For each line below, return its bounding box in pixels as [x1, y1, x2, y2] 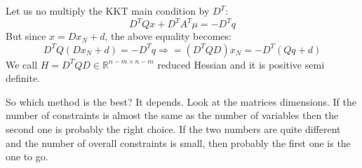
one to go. [6, 149, 48, 164]
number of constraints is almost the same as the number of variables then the [6, 108, 339, 122]
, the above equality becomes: [105, 29, 232, 43]
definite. [6, 71, 41, 85]
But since [6, 29, 46, 43]
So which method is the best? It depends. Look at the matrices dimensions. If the [6, 94, 356, 108]
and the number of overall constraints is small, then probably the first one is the [6, 135, 351, 150]
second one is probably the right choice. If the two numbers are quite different [6, 122, 341, 136]
